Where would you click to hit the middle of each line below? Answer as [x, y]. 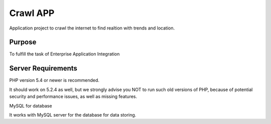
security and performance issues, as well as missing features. [73, 96]
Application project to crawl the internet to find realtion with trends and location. [92, 28]
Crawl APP [32, 13]
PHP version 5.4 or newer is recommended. [54, 80]
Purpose [23, 42]
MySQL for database [31, 105]
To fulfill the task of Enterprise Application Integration [64, 54]
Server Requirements [43, 68]
